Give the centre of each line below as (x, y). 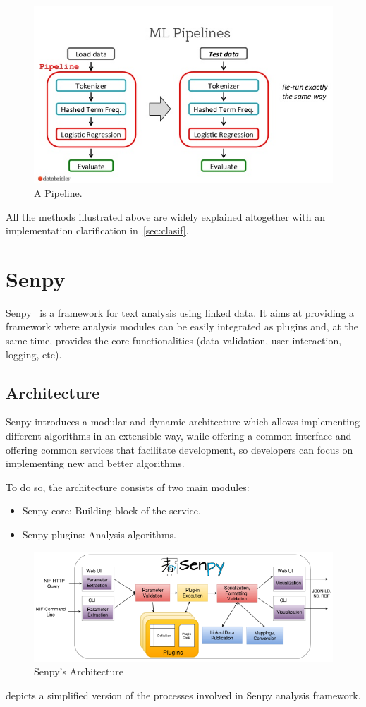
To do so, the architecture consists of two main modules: (128, 487)
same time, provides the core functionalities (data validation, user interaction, (174, 340)
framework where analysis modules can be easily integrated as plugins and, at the (182, 326)
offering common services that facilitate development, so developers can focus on (179, 449)
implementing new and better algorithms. (95, 463)
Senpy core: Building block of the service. (111, 510)
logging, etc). (34, 354)
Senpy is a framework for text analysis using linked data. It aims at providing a (180, 312)
